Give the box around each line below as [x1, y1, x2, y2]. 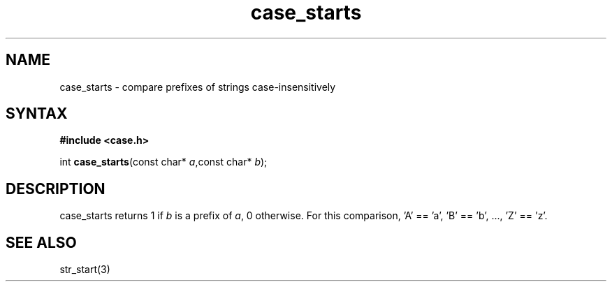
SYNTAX [6, 105, 68, 123]
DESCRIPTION [6, 179, 105, 198]
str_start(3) [59, 263, 110, 276]
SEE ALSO [6, 233, 77, 251]
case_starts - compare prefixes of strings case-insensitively [59, 80, 336, 93]
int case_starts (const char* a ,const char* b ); [59, 156, 268, 168]
